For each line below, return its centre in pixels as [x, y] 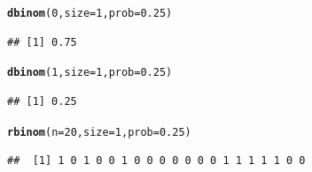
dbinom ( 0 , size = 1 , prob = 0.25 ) [90, 13]
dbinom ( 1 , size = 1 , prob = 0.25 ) [90, 73]
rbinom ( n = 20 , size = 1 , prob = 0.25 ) [99, 132]
